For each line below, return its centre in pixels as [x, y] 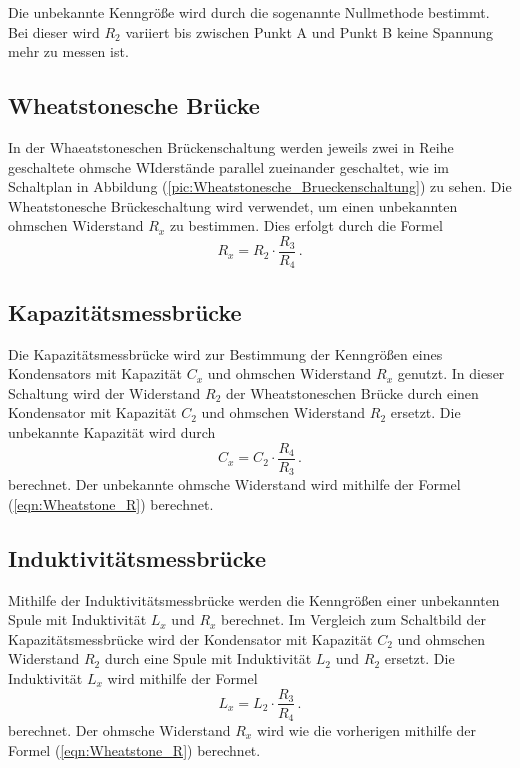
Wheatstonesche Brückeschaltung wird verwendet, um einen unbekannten [233, 205]
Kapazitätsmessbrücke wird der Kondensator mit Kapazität [190, 638]
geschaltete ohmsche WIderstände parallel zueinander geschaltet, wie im [228, 166]
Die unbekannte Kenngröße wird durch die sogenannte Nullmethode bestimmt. [249, 12]
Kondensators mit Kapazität [95, 373]
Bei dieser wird [54, 31]
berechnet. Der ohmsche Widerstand [119, 730]
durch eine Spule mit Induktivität [208, 658]
